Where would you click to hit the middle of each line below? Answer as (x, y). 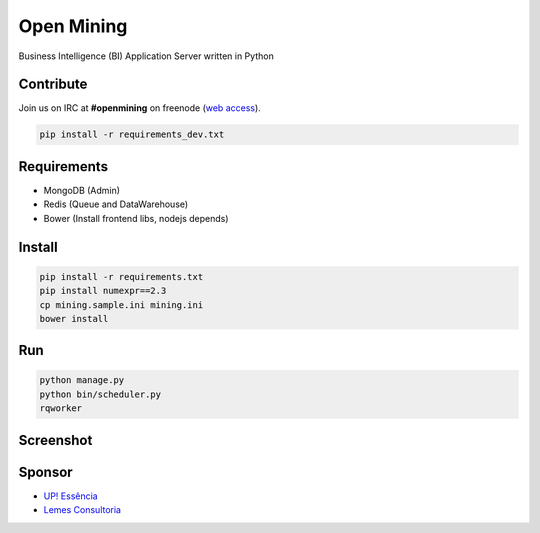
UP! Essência (71, 496)
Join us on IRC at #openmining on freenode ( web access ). (140, 108)
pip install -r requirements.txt (121, 276)
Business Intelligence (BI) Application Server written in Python (146, 56)
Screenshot (55, 440)
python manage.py (82, 380)
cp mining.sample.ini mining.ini (121, 304)
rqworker (61, 408)
